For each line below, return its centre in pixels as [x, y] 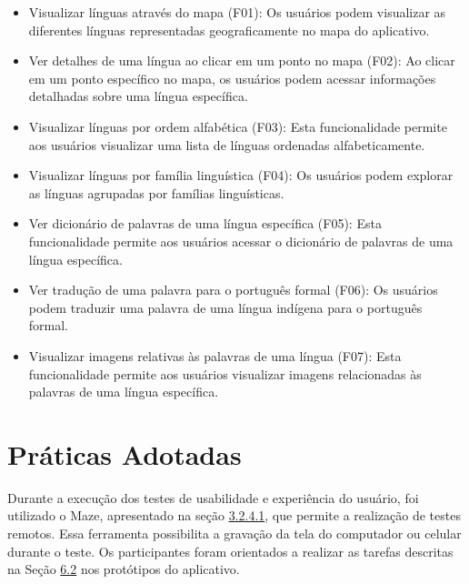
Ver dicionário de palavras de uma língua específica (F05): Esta [205, 223]
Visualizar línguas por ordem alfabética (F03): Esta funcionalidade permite [238, 126]
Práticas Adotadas [125, 453]
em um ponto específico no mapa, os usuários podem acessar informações [232, 78]
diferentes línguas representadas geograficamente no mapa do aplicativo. [229, 30]
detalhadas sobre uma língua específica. [138, 96]
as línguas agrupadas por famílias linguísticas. [156, 192]
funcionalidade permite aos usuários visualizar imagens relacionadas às [225, 373]
